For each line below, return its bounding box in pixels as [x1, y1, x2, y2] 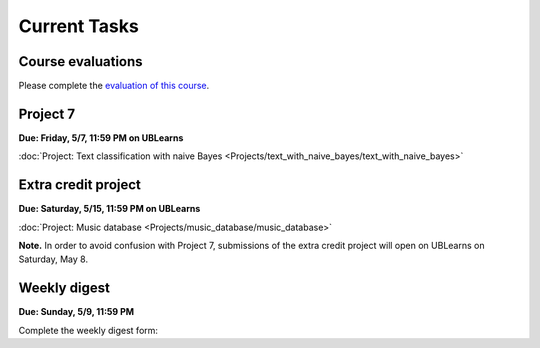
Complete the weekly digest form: [18, 324, 159, 336]
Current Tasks [18, 15, 139, 37]
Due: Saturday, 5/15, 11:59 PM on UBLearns [18, 203, 201, 215]
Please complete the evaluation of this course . [18, 80, 210, 92]
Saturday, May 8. [18, 253, 89, 265]
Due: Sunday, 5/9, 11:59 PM [18, 306, 135, 318]
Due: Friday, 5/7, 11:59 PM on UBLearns [18, 131, 184, 144]
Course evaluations [18, 53, 144, 70]
